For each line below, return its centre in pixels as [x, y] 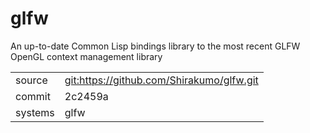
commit [33, 96]
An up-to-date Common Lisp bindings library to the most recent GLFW [155, 46]
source [31, 80]
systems [35, 112]
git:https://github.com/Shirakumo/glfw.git [161, 80]
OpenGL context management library [86, 56]
